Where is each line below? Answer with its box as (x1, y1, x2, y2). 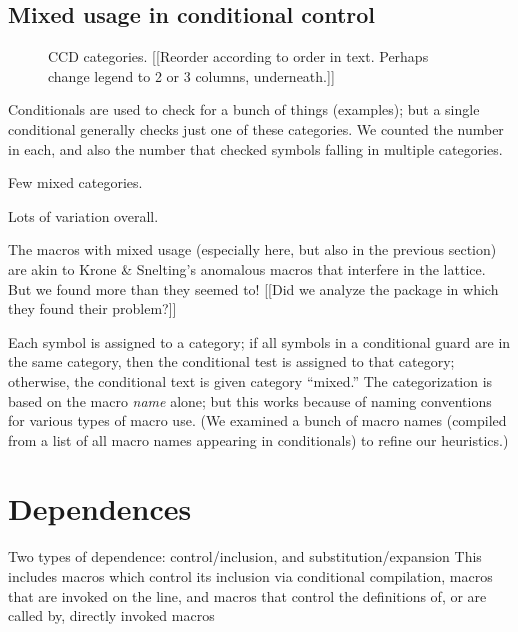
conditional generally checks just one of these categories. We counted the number (8, 118, 504, 139)
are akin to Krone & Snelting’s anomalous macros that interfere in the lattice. (8, 258, 486, 279)
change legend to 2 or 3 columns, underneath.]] (48, 65, 335, 86)
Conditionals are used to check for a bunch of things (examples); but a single (8, 99, 480, 120)
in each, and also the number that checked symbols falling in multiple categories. (8, 138, 503, 159)
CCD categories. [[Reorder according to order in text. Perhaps (48, 46, 429, 67)
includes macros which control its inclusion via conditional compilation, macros (8, 566, 493, 587)
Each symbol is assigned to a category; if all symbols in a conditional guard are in (8, 331, 511, 352)
